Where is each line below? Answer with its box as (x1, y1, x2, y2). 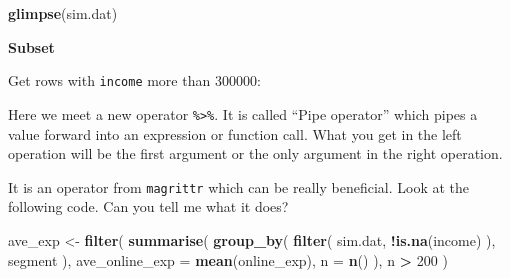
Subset (8, 36, 55, 57)
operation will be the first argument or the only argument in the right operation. (8, 143, 503, 164)
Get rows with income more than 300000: (8, 70, 261, 91)
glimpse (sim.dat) (8, 3, 118, 23)
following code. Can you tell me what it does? (8, 196, 289, 217)
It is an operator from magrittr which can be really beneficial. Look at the (8, 176, 469, 197)
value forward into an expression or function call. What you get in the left (8, 123, 462, 144)
